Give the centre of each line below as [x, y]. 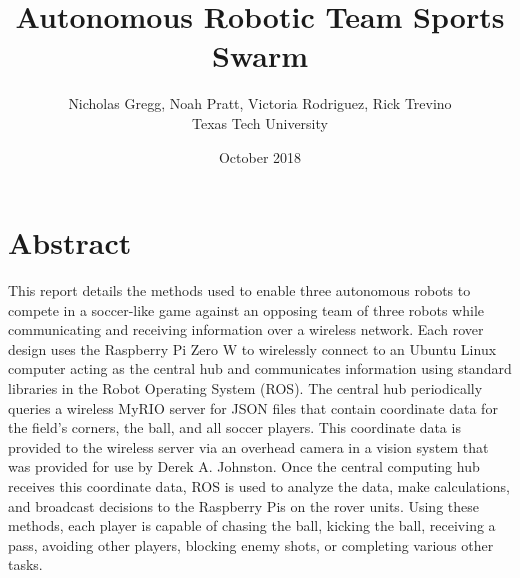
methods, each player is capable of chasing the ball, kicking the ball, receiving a [252, 525]
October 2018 [260, 156]
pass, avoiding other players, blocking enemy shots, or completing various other [251, 544]
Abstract [70, 242]
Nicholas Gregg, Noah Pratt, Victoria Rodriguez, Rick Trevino [260, 103]
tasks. [25, 564]
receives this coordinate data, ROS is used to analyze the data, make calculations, [259, 485]
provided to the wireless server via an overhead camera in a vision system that [248, 446]
